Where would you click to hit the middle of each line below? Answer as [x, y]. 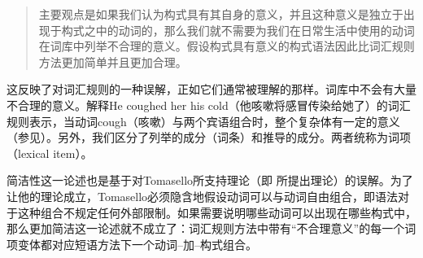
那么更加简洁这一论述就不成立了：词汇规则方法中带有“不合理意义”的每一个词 [211, 228]
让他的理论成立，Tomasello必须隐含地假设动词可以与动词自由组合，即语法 [203, 196]
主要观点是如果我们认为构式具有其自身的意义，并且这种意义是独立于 [221, 14]
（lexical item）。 [50, 153]
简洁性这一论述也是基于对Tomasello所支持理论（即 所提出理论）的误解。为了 [210, 180]
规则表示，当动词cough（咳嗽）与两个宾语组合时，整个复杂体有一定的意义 [203, 121]
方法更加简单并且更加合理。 [113, 61]
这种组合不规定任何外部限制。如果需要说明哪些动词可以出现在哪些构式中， [217, 212]
